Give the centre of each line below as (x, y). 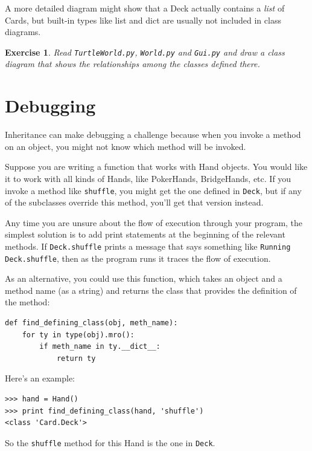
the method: (27, 302)
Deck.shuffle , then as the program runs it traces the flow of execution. (138, 258)
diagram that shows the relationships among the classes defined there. (132, 64)
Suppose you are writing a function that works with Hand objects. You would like (156, 167)
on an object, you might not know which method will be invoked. (126, 146)
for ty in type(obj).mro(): (78, 335)
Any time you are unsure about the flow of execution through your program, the (154, 222)
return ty (76, 358)
